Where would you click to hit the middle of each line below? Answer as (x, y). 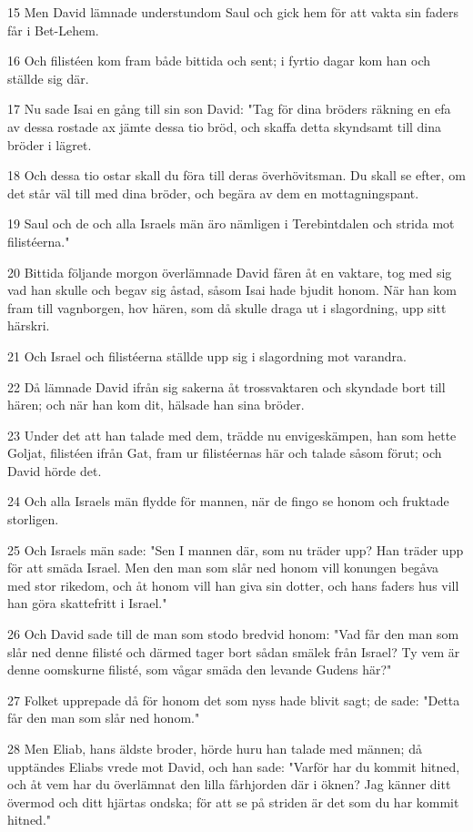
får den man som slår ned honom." (104, 718)
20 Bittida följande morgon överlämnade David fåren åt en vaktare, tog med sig (230, 272)
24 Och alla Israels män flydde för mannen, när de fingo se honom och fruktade (228, 501)
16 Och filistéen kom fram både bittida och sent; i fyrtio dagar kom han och (219, 61)
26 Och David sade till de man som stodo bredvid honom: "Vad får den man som (233, 634)
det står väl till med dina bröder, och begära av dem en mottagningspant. (213, 193)
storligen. (33, 519)
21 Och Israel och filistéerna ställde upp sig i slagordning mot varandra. (207, 355)
